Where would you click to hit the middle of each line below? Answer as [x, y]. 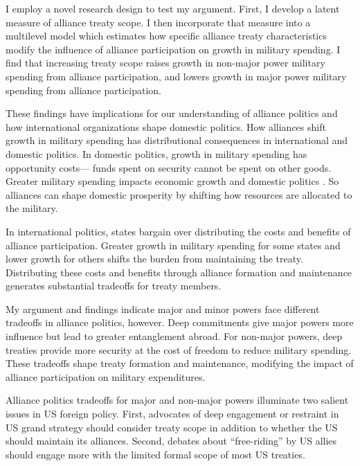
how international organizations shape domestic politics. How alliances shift [166, 126]
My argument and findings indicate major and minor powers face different [163, 308]
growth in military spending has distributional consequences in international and [177, 140]
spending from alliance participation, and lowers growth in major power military [176, 76]
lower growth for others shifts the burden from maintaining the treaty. [154, 259]
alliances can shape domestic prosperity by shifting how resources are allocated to [179, 194]
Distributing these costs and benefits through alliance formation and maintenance [179, 272]
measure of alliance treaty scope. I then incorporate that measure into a [158, 22]
